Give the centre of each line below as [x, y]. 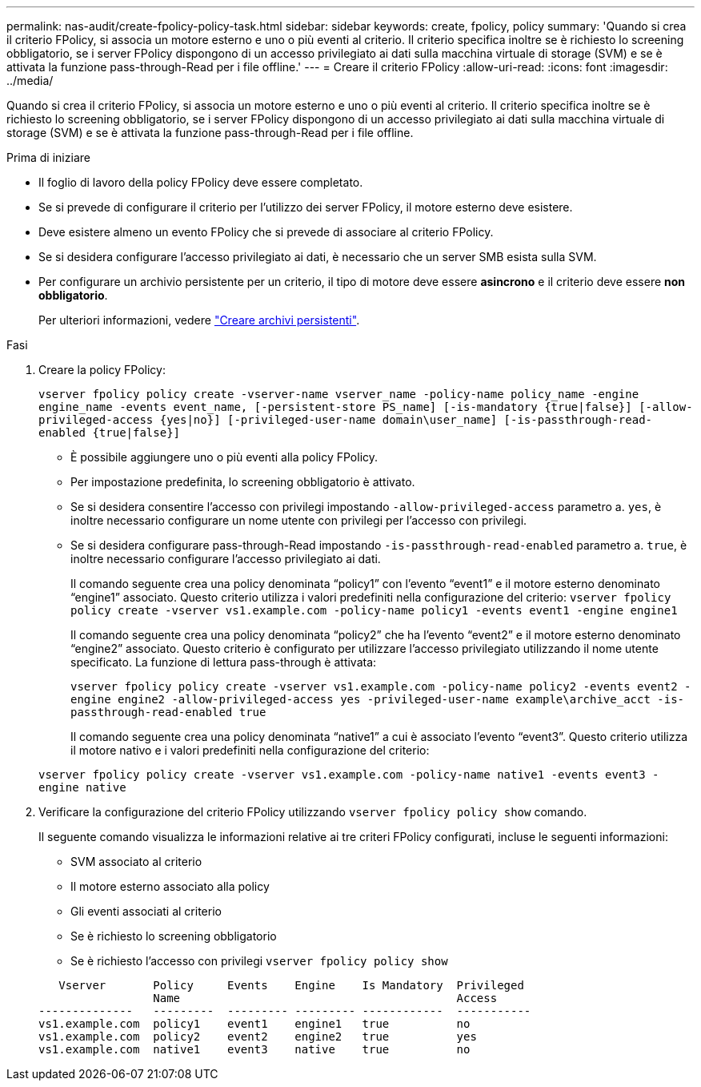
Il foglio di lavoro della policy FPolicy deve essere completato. [201, 182]
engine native [82, 787]
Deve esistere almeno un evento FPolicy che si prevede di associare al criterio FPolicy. [266, 232]
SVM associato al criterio [136, 862]
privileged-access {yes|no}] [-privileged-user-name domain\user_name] [268, 420]
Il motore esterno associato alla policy [170, 886]
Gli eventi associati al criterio [146, 911]
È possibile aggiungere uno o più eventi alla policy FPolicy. [224, 457]
